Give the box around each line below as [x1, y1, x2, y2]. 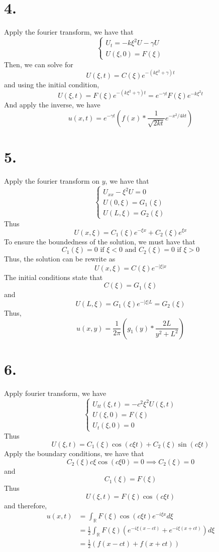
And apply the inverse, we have [4, 99, 100, 109]
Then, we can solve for [4, 59, 73, 69]
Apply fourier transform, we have [4, 387, 106, 398]
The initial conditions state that [4, 271, 103, 282]
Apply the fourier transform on [4, 175, 100, 186]
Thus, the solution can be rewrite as [4, 253, 116, 264]
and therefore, [4, 500, 47, 510]
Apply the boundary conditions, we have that [4, 448, 144, 458]
